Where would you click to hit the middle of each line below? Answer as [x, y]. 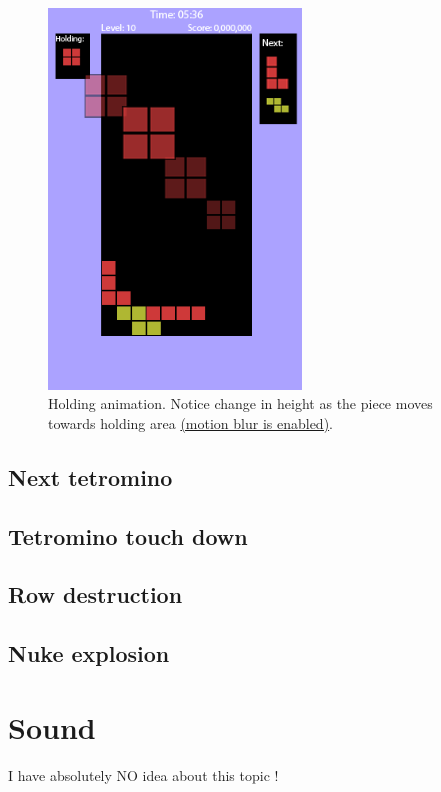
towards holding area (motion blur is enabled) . [190, 422]
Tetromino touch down [128, 535]
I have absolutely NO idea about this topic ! [143, 774]
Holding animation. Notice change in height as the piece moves [240, 403]
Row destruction [95, 594]
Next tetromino [90, 476]
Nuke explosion [89, 653]
